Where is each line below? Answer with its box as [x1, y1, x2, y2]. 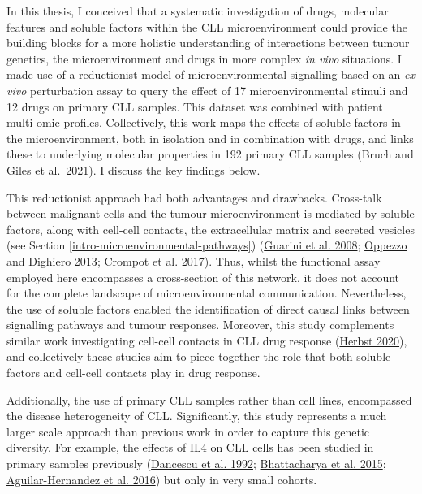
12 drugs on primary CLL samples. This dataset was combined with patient [6, 97, 383, 115]
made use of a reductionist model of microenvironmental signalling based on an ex [6, 66, 415, 83]
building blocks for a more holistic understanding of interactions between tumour [6, 34, 410, 51]
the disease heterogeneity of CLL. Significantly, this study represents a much [6, 407, 387, 424]
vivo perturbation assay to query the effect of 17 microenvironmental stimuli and [6, 81, 408, 98]
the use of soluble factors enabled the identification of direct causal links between [6, 300, 410, 317]
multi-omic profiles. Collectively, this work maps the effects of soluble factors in [6, 114, 401, 131]
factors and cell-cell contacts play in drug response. [6, 364, 261, 381]
